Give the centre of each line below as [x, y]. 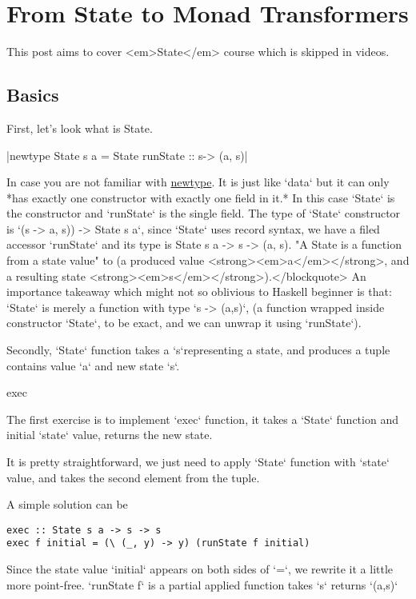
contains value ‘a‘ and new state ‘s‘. [93, 365]
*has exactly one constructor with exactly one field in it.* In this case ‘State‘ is [201, 197]
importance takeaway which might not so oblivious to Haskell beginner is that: [199, 292]
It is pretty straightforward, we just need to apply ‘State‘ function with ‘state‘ [198, 462]
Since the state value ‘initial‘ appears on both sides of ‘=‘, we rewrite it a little [200, 569]
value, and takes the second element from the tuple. [133, 477]
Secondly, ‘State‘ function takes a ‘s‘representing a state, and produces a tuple [198, 350]
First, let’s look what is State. [80, 128]
